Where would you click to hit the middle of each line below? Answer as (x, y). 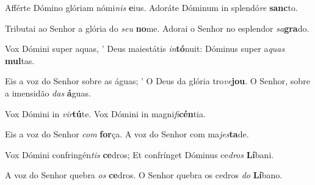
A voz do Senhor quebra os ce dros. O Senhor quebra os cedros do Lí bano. (144, 175)
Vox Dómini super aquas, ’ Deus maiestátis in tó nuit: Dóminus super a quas (145, 49)
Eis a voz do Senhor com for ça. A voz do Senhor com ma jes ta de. (127, 134)
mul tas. (20, 60)
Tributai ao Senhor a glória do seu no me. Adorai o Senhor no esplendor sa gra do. (157, 28)
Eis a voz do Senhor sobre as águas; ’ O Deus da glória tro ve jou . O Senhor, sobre (157, 81)
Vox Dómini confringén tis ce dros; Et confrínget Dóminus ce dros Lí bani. (139, 154)
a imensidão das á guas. (48, 92)
